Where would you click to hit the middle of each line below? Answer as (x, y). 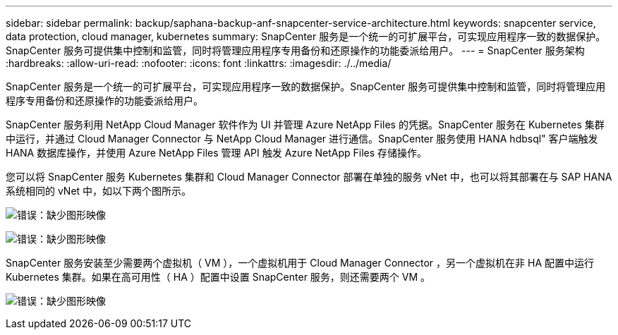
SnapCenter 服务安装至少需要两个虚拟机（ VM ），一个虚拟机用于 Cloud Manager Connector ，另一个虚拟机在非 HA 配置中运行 (300, 263)
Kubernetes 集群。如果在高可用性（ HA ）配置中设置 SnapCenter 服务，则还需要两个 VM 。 (218, 277)
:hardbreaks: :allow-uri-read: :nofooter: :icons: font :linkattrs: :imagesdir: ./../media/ (199, 63)
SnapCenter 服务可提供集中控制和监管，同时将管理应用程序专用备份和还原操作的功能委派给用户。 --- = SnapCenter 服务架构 (295, 50)
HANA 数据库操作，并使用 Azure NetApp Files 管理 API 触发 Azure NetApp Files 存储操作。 (217, 153)
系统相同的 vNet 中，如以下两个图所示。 (99, 191)
